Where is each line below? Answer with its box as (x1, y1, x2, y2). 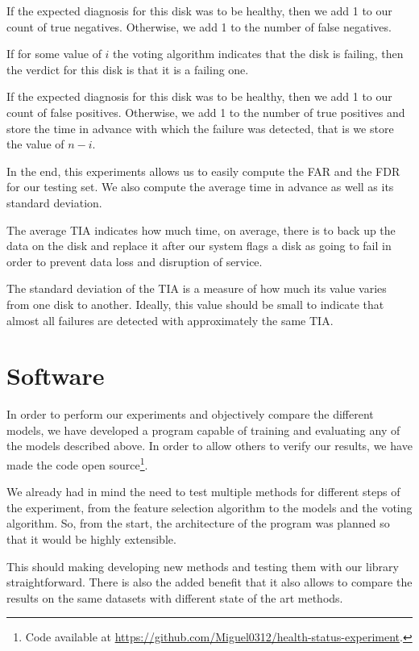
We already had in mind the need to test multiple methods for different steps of (6, 483, 400, 500)
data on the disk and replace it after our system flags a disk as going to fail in (6, 237, 392, 254)
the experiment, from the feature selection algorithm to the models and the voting (6, 499, 413, 515)
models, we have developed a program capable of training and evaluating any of (6, 421, 400, 438)
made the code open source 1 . (6, 454, 148, 473)
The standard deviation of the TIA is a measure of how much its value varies (6, 280, 387, 297)
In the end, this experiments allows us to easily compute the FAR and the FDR (6, 162, 400, 179)
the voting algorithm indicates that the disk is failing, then (113, 45, 404, 62)
